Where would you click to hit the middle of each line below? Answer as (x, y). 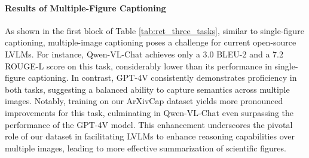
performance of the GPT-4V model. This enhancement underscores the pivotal (149, 124)
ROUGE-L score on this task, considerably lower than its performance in (138, 66)
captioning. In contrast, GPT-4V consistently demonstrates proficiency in (162, 78)
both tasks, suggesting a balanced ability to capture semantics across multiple (147, 89)
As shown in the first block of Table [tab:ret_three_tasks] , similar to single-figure (154, 30)
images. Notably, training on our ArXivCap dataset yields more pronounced (144, 101)
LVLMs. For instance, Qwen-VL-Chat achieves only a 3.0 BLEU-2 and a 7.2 (144, 54)
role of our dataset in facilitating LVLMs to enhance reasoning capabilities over (150, 136)
